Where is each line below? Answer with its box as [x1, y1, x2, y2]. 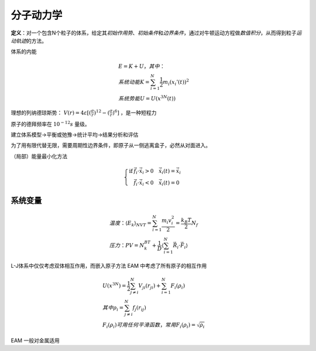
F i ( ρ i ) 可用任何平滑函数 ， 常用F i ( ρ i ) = [102, 322, 196, 329]
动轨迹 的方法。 [11, 37, 47, 44]
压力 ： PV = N [109, 242, 145, 249]
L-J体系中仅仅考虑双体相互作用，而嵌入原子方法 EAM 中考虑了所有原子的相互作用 [11, 262, 207, 269]
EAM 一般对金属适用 [11, 337, 60, 344]
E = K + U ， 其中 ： [118, 63, 165, 70]
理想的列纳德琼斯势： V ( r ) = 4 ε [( [11, 109, 91, 116]
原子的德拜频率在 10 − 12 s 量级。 [11, 120, 90, 127]
